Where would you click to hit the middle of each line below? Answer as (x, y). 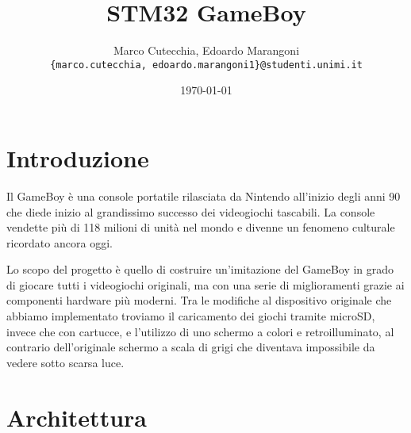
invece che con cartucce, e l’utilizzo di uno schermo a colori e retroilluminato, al (200, 331)
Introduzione (78, 157)
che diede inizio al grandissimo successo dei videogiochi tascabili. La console (191, 211)
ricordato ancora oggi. (60, 242)
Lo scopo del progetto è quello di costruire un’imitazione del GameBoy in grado (200, 269)
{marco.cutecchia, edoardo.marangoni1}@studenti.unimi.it (206, 65)
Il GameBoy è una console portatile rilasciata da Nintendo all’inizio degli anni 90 (204, 195)
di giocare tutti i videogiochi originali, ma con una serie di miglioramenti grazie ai (205, 284)
